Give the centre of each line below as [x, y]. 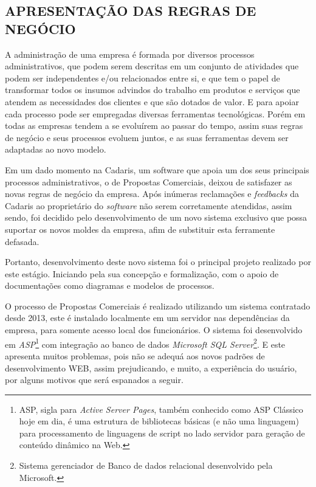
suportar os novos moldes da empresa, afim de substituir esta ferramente [140, 229]
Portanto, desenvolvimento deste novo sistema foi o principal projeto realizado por [158, 262]
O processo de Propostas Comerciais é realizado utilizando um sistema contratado [158, 306]
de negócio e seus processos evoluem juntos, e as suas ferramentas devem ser [147, 137]
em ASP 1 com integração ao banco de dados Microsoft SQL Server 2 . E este [145, 343]
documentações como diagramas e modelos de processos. [110, 285]
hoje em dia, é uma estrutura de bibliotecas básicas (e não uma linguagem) [159, 421]
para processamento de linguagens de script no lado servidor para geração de [162, 433]
